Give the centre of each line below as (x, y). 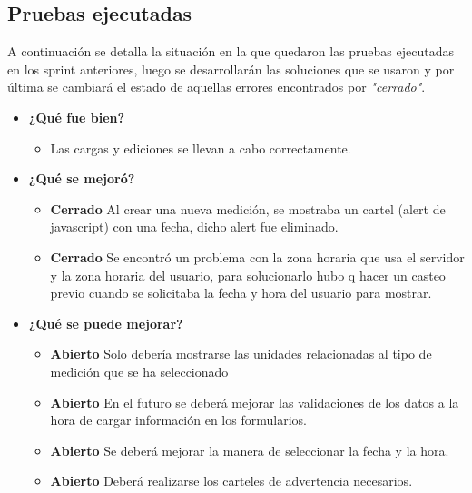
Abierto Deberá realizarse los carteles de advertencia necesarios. (231, 481)
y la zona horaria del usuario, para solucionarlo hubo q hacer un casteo (248, 275)
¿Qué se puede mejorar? (106, 323)
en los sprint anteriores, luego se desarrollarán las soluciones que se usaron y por (231, 69)
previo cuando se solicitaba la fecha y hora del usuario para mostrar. (241, 293)
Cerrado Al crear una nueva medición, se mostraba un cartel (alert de (248, 208)
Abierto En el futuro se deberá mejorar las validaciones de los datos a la (255, 402)
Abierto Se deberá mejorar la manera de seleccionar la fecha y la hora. (250, 450)
